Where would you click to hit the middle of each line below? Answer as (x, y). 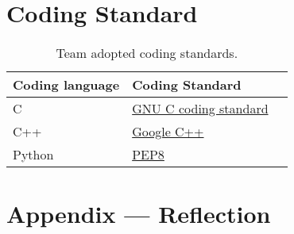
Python (33, 155)
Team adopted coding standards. (147, 53)
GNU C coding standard (200, 109)
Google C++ (168, 132)
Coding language (66, 85)
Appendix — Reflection (139, 214)
